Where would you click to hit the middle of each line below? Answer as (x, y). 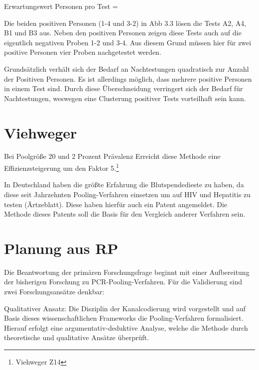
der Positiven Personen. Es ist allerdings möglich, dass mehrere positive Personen (128, 78)
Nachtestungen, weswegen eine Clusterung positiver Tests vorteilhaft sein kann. (125, 98)
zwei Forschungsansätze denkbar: (54, 291)
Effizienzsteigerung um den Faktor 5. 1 (62, 167)
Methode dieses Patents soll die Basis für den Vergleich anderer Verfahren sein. (125, 214)
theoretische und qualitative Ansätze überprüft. (76, 337)
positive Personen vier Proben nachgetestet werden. (83, 52)
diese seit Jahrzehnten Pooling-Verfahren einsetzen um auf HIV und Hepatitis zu (128, 194)
